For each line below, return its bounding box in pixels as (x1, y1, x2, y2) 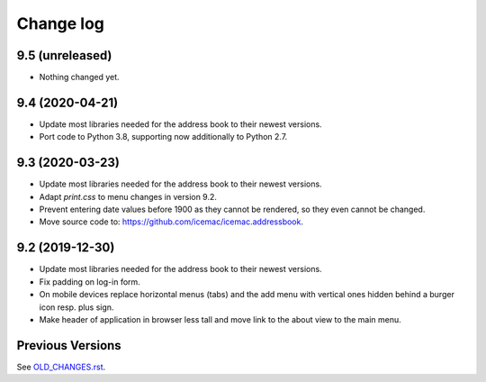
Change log (16, 14, 105, 33)
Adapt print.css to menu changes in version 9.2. (39, 191, 218, 202)
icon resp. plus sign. (39, 302, 114, 313)
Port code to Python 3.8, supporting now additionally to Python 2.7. (39, 132, 288, 142)
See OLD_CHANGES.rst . (16, 361, 106, 372)
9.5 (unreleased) (16, 48, 112, 63)
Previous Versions (16, 338, 121, 353)
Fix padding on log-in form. (39, 276, 141, 287)
